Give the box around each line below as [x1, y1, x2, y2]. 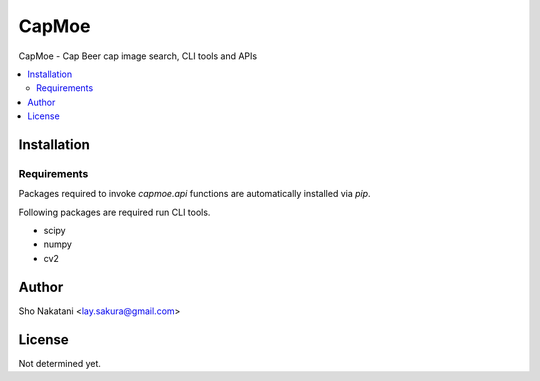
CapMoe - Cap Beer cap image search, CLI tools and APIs [18, 50, 258, 62]
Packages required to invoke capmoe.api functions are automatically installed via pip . [18, 188, 371, 200]
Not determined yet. [18, 357, 102, 369]
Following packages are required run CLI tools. [18, 206, 211, 218]
